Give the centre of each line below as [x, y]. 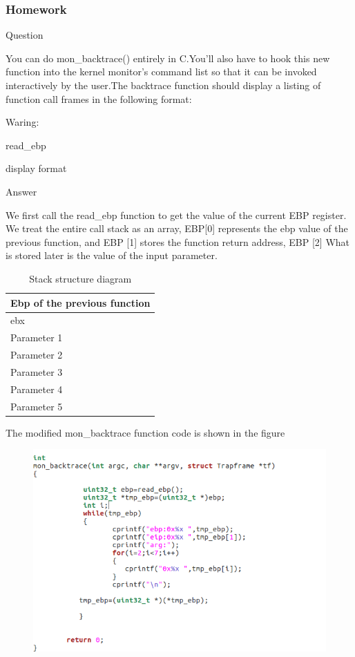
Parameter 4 [37, 389]
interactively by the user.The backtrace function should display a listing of [163, 85]
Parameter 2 [37, 355]
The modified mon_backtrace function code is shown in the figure [145, 432]
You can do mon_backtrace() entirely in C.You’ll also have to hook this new [168, 58]
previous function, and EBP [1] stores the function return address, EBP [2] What [178, 241]
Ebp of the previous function [80, 302]
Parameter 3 [37, 371]
